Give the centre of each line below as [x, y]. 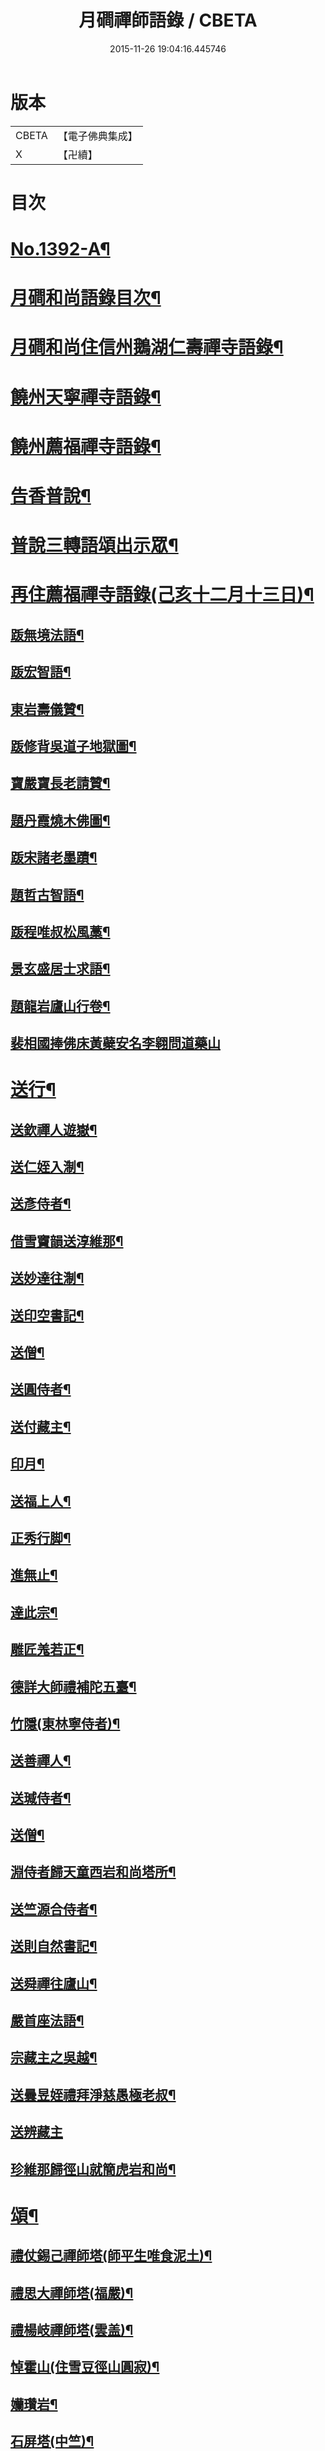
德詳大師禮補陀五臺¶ [73, 1686]
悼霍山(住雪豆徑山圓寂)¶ [85, 2367]
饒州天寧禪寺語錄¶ [86, 397]
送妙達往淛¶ [47, 1278]
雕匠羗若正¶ [47, 1649]
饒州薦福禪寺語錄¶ [86, 446]
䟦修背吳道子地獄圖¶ [73, 746]
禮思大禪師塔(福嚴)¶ [72, 2292]
